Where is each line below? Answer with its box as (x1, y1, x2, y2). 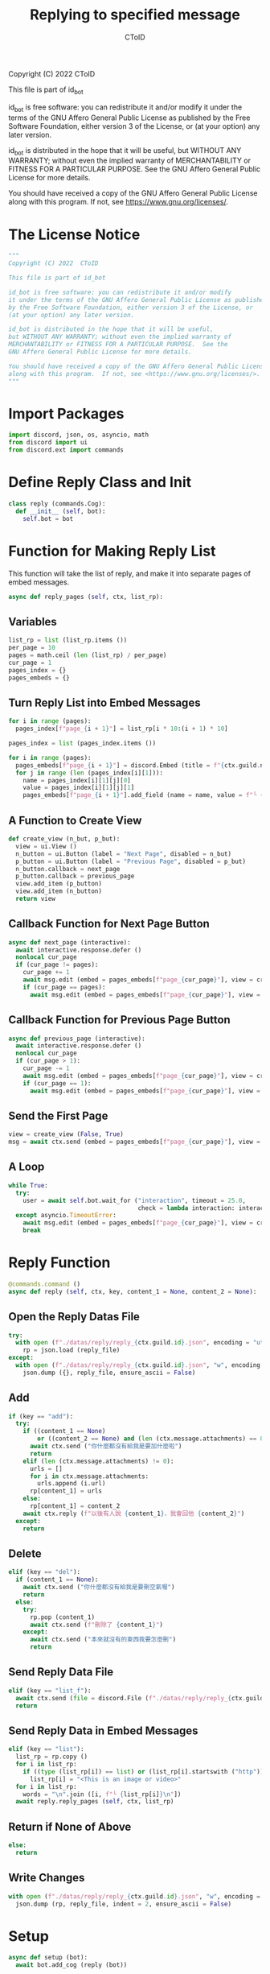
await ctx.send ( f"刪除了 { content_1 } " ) (29, 1621, 163, 1629)
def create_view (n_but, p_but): (8, 835, 121, 843)
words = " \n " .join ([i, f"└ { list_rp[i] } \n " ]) (22, 1790, 182, 1798)
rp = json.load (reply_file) (22, 1346, 121, 1354)
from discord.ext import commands (8, 446, 125, 454)
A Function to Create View (8, 813, 142, 827)
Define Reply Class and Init (8, 473, 191, 492)
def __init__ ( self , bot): (15, 507, 106, 515)
